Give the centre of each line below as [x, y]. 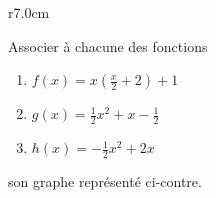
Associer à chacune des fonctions [108, 45]
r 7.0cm [29, 12]
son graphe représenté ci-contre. [105, 180]
